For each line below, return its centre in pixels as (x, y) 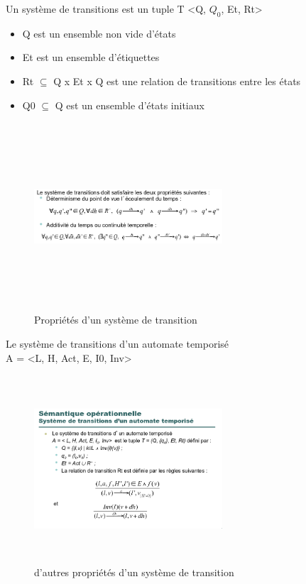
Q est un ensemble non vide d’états (99, 33)
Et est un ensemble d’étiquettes (91, 57)
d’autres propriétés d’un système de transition (134, 572)
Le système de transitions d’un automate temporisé (118, 343)
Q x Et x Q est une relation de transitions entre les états (177, 81)
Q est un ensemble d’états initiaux (130, 105)
